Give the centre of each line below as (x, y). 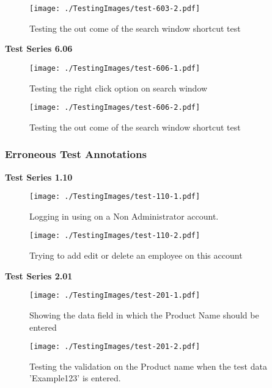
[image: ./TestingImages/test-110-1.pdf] (115, 197)
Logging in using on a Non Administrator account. (124, 216)
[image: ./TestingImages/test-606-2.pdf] (115, 108)
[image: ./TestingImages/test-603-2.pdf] (115, 9)
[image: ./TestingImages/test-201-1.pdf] (115, 296)
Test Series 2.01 (39, 275)
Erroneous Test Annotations (76, 154)
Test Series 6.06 (39, 48)
